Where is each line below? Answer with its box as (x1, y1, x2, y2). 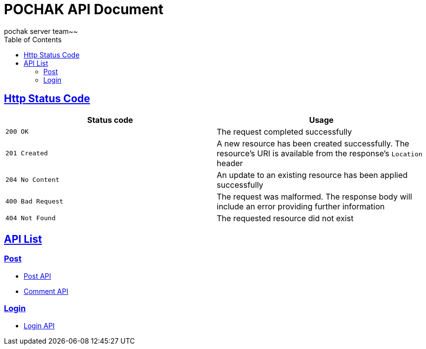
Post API (24, 271, 51, 280)
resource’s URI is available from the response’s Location (217, 148, 423, 158)
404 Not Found (5, 214, 56, 222)
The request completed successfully (217, 126, 352, 137)
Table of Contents (4, 35, 62, 44)
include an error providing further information (217, 201, 385, 211)
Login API (24, 321, 55, 330)
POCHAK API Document (4, 1, 164, 18)
